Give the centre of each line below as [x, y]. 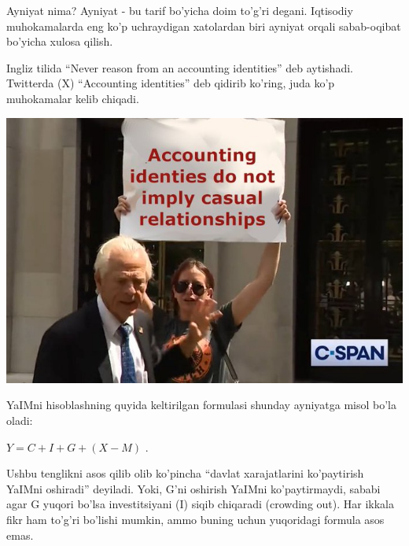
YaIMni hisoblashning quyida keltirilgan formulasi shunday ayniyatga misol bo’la [202, 405]
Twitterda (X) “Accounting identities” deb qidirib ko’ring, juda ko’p [171, 83]
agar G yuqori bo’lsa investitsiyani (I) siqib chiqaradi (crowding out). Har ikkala [200, 504]
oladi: [20, 420]
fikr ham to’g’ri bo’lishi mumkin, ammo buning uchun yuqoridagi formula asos [195, 519]
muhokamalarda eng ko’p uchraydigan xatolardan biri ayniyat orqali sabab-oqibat [204, 26]
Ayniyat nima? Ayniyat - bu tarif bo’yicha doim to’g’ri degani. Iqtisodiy [180, 10]
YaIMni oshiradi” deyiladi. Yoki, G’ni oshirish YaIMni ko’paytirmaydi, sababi [193, 488]
